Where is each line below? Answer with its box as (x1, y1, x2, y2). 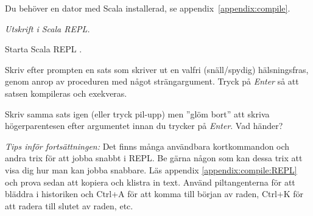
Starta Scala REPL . (5, 43, 82, 55)
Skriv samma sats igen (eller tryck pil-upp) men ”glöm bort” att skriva (5, 107, 270, 120)
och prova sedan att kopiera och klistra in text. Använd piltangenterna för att (5, 175, 295, 188)
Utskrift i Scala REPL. (5, 22, 90, 35)
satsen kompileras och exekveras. (5, 86, 127, 99)
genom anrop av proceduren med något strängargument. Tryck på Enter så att (5, 75, 299, 88)
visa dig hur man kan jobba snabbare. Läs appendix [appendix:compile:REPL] (5, 163, 297, 176)
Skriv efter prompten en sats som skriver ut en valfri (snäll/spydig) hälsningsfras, (5, 63, 309, 75)
